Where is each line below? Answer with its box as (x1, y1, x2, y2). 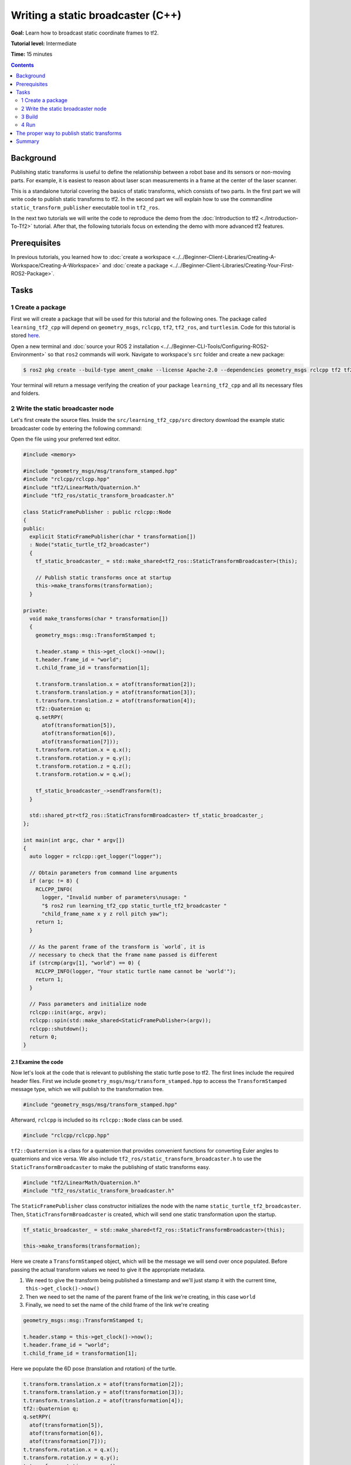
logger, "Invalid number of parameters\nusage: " (42, 894, 187, 901)
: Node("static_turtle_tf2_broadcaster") (29, 541, 150, 548)
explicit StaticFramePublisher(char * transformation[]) (29, 533, 196, 540)
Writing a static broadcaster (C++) (11, 9, 181, 22)
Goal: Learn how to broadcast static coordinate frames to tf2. (11, 29, 159, 36)
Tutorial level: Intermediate (11, 40, 77, 47)
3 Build (21, 113, 38, 120)
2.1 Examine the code (11, 1058, 64, 1065)
